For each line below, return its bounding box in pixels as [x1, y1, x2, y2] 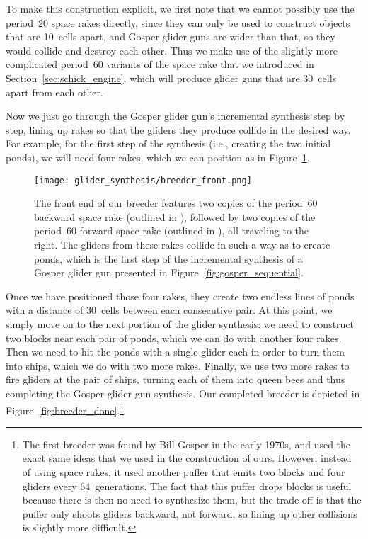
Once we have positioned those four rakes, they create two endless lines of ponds [6, 288, 355, 303]
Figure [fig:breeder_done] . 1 [6, 400, 125, 417]
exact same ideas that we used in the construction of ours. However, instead [22, 450, 352, 465]
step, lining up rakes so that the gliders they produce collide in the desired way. [6, 122, 351, 137]
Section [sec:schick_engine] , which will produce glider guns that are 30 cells [6, 70, 337, 85]
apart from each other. [6, 84, 103, 99]
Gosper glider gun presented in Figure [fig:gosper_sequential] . [34, 265, 304, 280]
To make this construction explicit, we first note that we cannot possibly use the [6, 1, 355, 16]
